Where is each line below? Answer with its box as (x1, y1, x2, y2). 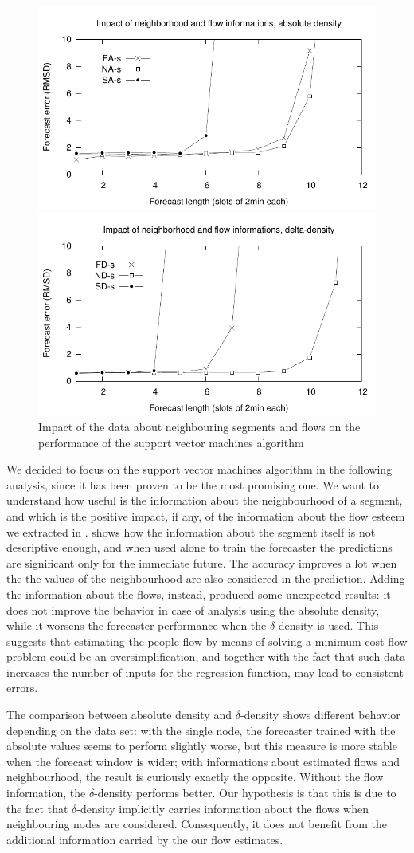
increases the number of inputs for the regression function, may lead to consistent (6, 663, 404, 680)
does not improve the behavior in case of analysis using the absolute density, (6, 601, 380, 618)
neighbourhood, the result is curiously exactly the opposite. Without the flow (6, 768, 384, 785)
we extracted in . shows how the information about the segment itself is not (6, 523, 376, 540)
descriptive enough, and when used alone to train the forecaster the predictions (6, 539, 393, 556)
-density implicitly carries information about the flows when (76, 800, 369, 816)
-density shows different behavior (240, 706, 400, 723)
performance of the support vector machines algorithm (38, 434, 304, 450)
